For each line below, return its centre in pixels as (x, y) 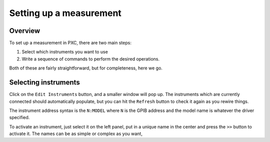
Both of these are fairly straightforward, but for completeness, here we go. (86, 68)
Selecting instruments (44, 82)
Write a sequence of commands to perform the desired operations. (91, 59)
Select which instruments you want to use (65, 52)
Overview (25, 31)
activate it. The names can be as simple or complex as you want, (76, 134)
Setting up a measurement (65, 13)
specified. (19, 117)
